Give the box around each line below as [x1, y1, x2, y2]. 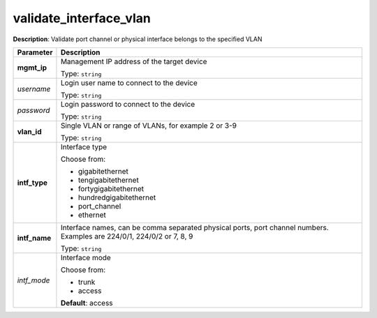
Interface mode [60, 252, 111, 262]
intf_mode [17, 275, 50, 285]
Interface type [60, 142, 108, 151]
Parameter [17, 47, 53, 57]
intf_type [17, 178, 48, 188]
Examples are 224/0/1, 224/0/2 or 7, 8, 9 [60, 231, 193, 241]
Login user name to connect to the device [60, 77, 198, 87]
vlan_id [17, 126, 42, 136]
